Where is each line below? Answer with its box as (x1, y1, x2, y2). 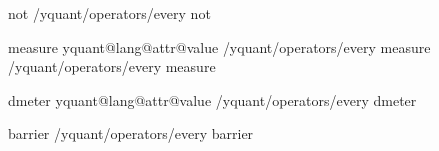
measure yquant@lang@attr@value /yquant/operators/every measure (8, 36, 431, 57)
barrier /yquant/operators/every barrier (8, 123, 254, 144)
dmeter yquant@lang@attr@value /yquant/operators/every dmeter (8, 89, 417, 110)
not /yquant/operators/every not (8, 3, 211, 23)
